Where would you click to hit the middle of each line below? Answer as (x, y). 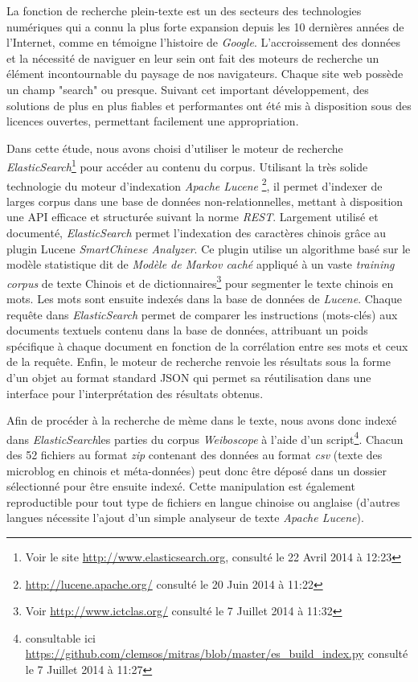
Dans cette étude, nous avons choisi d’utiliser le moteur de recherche (175, 148)
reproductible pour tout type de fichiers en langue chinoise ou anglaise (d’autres (203, 501)
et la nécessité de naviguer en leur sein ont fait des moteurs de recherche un (193, 58)
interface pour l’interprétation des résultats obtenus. (135, 393)
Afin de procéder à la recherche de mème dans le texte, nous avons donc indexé (202, 420)
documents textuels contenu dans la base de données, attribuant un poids (187, 330)
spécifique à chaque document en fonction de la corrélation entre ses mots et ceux (207, 345)
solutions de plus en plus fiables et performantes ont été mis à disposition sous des (209, 105)
